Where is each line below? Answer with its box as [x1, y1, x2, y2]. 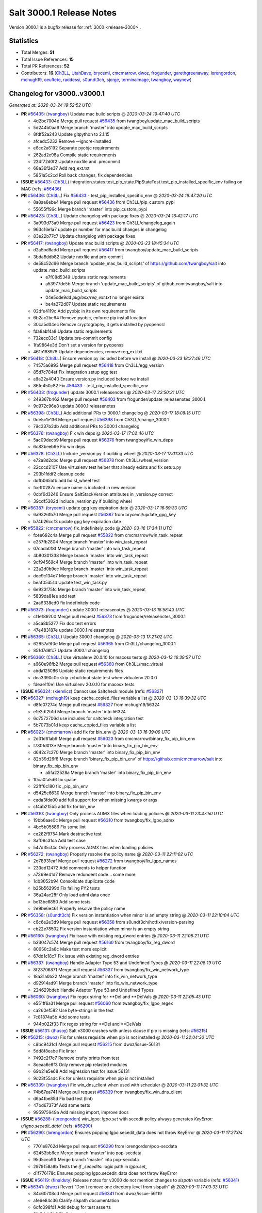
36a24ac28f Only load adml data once [33, 892, 110, 898]
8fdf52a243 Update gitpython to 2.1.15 [33, 131, 110, 137]
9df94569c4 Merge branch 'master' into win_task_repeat [33, 559, 148, 565]
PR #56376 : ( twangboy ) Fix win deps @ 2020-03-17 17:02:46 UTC [21, 430, 154, 436]
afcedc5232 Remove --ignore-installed [33, 138, 112, 144]
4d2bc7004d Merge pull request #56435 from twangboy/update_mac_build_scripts [33, 118, 200, 124]
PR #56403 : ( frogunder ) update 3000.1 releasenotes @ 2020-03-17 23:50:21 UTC [21, 390, 185, 395]
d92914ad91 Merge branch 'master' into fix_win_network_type [33, 980, 158, 986]
